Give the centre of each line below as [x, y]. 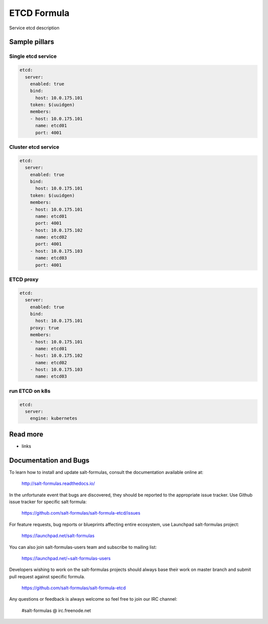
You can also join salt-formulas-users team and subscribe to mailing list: [83, 547]
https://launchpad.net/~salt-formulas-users [66, 558]
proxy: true [45, 328]
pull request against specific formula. [47, 576]
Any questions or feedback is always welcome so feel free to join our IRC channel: [93, 599]
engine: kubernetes [54, 418]
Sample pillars [32, 42]
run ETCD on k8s [30, 391]
